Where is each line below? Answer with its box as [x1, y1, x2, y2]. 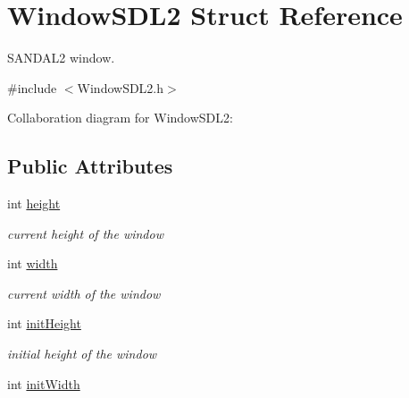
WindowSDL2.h [77, 78, 164, 97]
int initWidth [7, 374, 80, 393]
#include [7, 78, 57, 97]
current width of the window [7, 284, 161, 302]
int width [7, 254, 58, 273]
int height [7, 194, 61, 213]
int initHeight [7, 314, 81, 333]
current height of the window [7, 224, 163, 242]
